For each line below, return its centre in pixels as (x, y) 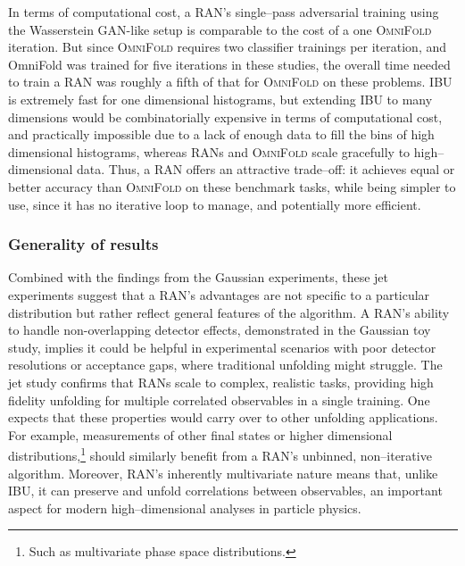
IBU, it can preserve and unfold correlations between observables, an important (225, 491)
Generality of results (83, 244)
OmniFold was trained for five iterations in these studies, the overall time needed (229, 64)
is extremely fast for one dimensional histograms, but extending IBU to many (220, 99)
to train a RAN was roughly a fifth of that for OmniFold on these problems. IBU (230, 82)
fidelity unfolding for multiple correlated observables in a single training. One (219, 400)
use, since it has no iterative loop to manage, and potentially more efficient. (215, 204)
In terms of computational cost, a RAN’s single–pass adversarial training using (224, 12)
